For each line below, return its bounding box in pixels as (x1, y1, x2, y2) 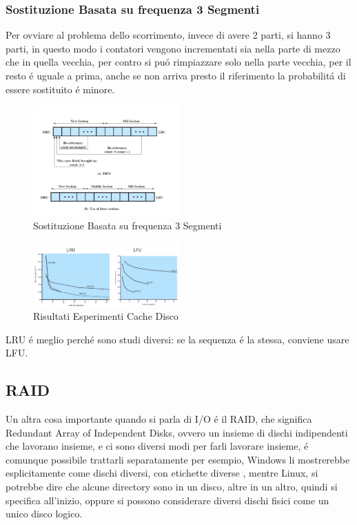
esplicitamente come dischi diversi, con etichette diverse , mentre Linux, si (6, 466, 318, 480)
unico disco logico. (6, 506, 83, 521)
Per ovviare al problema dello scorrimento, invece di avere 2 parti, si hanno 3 (6, 28, 331, 42)
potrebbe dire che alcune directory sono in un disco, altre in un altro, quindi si (6, 479, 338, 494)
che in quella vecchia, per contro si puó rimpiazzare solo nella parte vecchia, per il (6, 55, 351, 69)
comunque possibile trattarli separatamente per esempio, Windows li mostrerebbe (6, 452, 350, 466)
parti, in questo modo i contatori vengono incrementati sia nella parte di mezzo (6, 41, 340, 55)
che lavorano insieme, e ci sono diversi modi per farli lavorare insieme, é (6, 439, 309, 453)
